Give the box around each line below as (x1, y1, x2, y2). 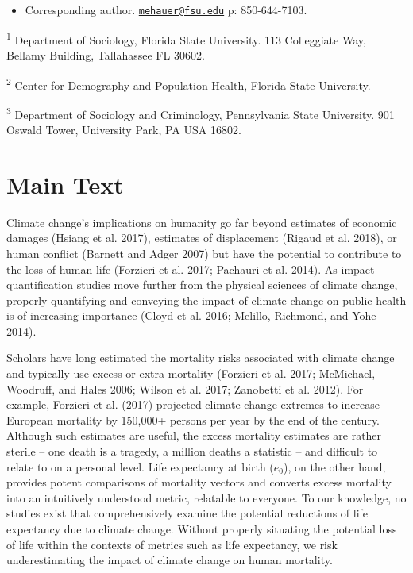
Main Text (6, 167, 124, 200)
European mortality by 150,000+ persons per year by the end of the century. (6, 411, 380, 428)
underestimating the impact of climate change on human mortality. (6, 552, 333, 568)
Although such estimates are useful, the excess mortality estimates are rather (6, 427, 382, 444)
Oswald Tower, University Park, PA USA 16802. (6, 121, 241, 137)
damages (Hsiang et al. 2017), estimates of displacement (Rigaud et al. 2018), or (6, 229, 397, 246)
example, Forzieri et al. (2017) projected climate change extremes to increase (6, 396, 380, 413)
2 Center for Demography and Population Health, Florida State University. (6, 74, 371, 93)
